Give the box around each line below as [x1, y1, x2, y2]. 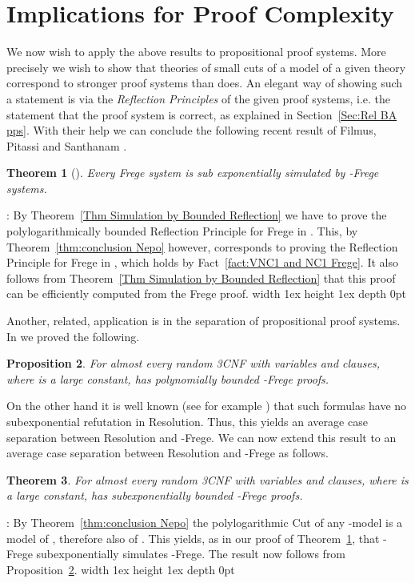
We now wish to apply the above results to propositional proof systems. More [6, 43, 386, 60]
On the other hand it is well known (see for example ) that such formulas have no [6, 397, 407, 414]
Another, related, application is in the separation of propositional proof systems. [6, 312, 401, 329]
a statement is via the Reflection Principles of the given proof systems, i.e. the [6, 90, 391, 107]
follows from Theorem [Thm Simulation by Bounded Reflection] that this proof [6, 269, 396, 286]
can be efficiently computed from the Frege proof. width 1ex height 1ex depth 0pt [6, 285, 407, 302]
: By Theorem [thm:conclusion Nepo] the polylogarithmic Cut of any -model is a [6, 513, 403, 530]
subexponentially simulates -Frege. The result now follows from [36, 545, 346, 562]
